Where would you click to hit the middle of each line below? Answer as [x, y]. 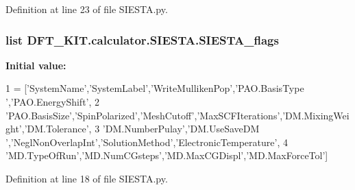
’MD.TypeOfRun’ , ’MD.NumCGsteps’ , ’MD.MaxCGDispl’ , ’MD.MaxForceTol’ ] [167, 155]
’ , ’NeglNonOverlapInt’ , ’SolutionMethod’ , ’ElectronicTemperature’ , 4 [147, 142]
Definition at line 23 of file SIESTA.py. [87, 9]
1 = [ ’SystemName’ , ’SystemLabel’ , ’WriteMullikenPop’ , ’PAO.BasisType [155, 88]
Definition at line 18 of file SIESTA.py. [87, 178]
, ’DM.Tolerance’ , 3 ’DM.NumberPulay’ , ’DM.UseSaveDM [140, 129]
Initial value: [36, 65]
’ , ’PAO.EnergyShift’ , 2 [53, 102]
